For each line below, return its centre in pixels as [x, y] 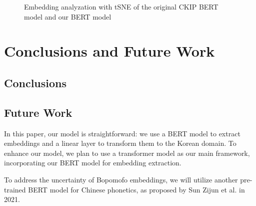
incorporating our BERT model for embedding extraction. [93, 163]
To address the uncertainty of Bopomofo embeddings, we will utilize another [121, 179]
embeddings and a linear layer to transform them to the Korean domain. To [120, 143]
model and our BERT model [68, 16]
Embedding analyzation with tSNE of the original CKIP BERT [121, 7]
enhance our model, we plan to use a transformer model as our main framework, [127, 153]
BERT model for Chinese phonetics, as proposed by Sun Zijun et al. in [136, 189]
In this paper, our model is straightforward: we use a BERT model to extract [122, 133]
